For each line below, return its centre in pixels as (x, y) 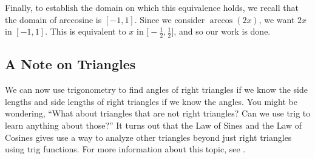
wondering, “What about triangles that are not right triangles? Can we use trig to (158, 113)
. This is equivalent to (86, 31)
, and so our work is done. (222, 31)
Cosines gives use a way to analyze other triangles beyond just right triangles (148, 137)
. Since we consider (170, 19)
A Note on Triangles (70, 64)
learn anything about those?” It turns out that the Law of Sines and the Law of (154, 125)
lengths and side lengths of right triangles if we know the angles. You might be (151, 101)
